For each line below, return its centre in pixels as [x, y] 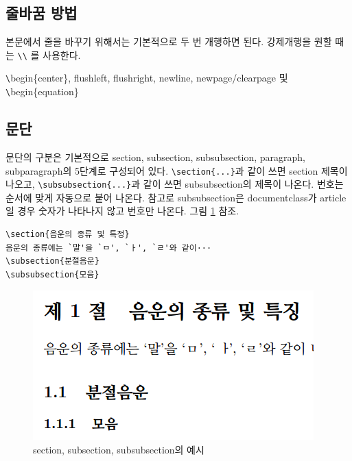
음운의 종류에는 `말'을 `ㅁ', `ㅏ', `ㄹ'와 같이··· [109, 248]
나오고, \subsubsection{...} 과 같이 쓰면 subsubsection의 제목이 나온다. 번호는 [175, 184]
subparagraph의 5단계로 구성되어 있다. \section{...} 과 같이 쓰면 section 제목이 [177, 170]
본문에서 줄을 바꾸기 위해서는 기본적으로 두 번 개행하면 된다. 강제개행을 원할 [169, 41]
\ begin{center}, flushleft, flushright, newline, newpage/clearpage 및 [147, 78]
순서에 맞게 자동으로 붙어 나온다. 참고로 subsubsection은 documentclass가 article [176, 197]
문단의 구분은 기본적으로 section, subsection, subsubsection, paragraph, [156, 157]
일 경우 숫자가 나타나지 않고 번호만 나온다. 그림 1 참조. [122, 211]
